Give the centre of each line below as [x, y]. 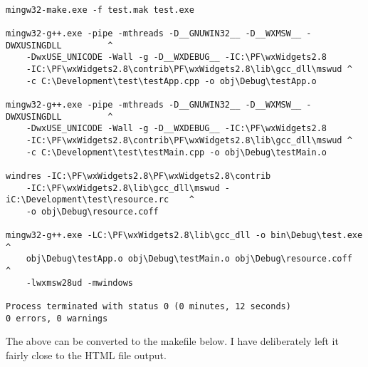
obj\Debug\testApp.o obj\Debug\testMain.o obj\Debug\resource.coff [189, 259]
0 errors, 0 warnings [57, 318]
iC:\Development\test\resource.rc [88, 200]
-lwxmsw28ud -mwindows [79, 283]
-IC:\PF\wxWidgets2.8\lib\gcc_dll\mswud [123, 188]
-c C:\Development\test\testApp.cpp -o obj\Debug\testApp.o [171, 81]
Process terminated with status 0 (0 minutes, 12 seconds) [148, 307]
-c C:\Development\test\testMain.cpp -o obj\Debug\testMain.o [177, 152]
